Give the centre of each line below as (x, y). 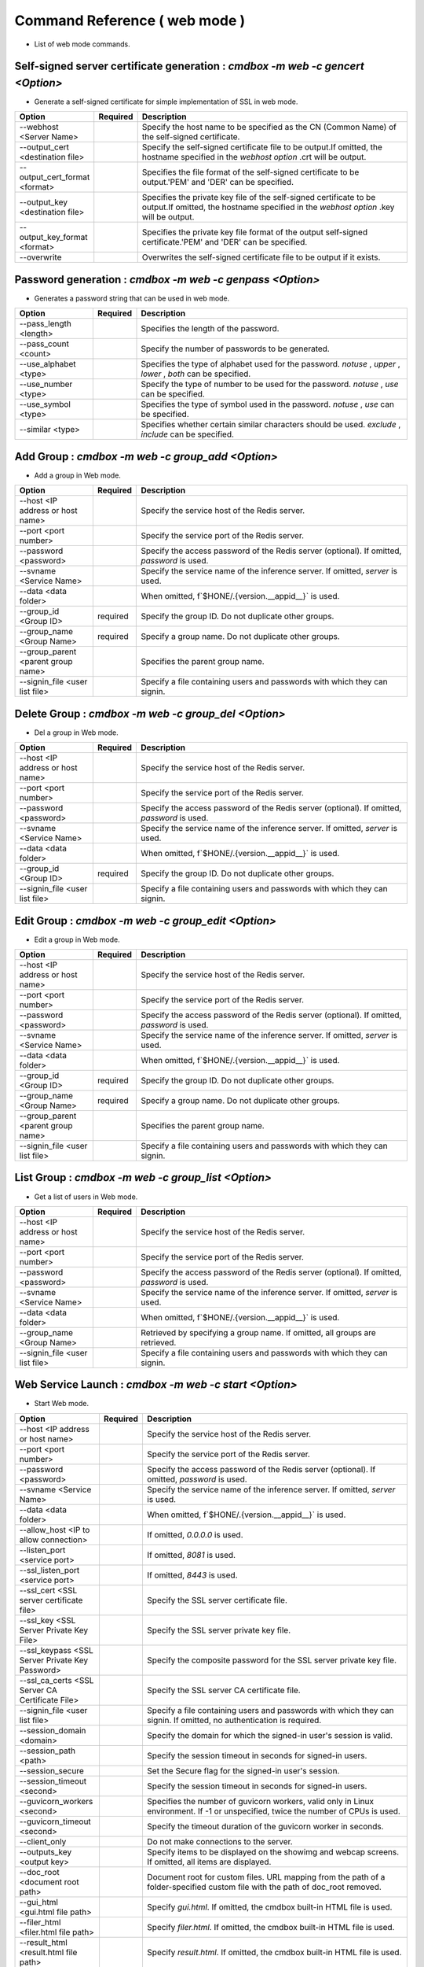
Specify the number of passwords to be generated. (235, 349)
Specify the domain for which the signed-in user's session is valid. (269, 1735)
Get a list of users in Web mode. (86, 1197)
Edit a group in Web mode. (77, 939)
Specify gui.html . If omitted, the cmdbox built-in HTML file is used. (269, 1906)
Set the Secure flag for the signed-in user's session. (243, 1770)
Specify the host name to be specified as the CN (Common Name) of (269, 127)
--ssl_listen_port (49, 1570)
